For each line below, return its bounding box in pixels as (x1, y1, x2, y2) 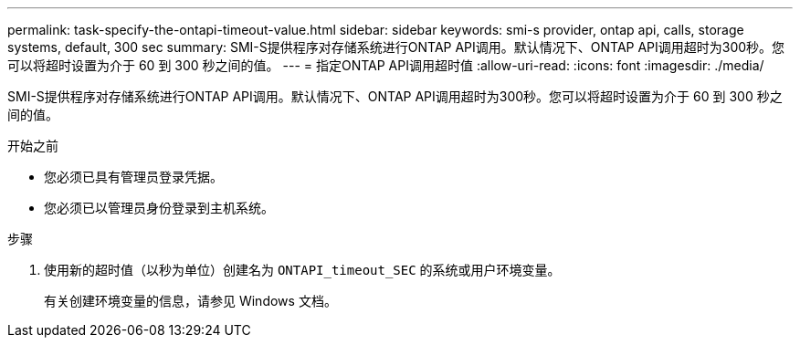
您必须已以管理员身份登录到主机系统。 (44, 200, 274, 215)
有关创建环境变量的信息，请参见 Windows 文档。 (44, 293, 337, 308)
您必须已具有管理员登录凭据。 (44, 169, 223, 184)
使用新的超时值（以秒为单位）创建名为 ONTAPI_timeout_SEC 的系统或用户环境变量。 (44, 262, 561, 277)
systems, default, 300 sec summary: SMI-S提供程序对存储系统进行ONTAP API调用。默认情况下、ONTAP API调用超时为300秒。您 (7, 39, 785, 55)
